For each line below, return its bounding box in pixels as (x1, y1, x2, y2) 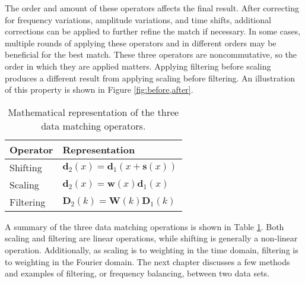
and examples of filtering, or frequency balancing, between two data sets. (5, 267, 270, 279)
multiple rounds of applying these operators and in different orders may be (5, 36, 277, 49)
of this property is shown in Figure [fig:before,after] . (5, 83, 193, 96)
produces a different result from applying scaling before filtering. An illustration (5, 71, 296, 84)
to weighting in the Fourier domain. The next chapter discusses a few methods (5, 255, 290, 268)
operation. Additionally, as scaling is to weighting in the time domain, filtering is (5, 243, 298, 256)
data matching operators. (41, 118, 146, 133)
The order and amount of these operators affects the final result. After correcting (5, 2, 300, 14)
